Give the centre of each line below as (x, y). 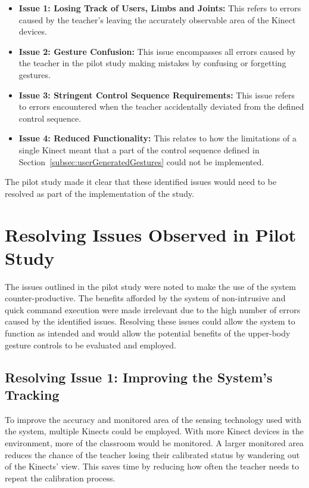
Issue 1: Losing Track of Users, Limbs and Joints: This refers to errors (160, 8)
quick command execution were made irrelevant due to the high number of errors (153, 309)
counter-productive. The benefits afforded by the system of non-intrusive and (145, 298)
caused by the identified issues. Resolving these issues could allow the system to (150, 321)
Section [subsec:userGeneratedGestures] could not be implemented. (141, 161)
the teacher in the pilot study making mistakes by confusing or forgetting (152, 63)
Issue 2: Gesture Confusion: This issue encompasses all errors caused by (157, 51)
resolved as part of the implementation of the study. (100, 193)
